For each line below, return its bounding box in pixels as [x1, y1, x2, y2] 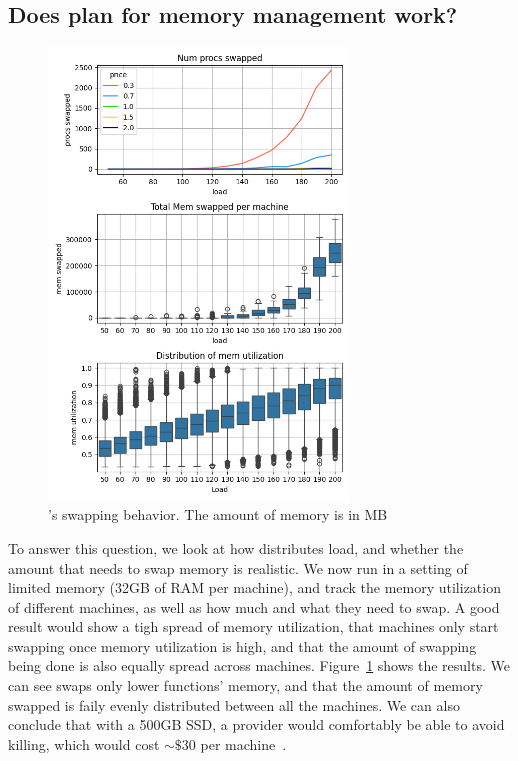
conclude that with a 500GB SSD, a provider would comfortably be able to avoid [8, 714, 505, 735]
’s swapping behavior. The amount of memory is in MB [48, 504, 388, 525]
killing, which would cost [8, 733, 160, 754]
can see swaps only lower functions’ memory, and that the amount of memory [8, 675, 483, 696]
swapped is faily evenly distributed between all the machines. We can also [8, 694, 460, 715]
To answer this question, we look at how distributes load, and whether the [8, 537, 464, 558]
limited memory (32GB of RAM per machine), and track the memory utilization [8, 577, 501, 598]
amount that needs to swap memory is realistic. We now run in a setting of [8, 557, 468, 578]
